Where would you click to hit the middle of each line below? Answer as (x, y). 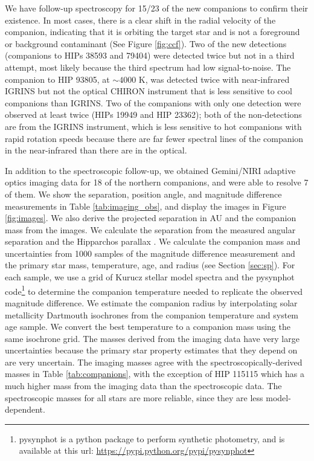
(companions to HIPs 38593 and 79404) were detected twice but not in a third (150, 55)
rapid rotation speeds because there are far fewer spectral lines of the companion (154, 138)
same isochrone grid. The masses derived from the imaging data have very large (152, 338)
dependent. (25, 409)
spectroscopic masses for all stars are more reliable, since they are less (134, 397)
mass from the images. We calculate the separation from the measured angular (150, 229)
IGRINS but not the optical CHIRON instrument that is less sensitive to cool (149, 91)
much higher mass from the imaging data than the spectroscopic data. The (143, 386)
